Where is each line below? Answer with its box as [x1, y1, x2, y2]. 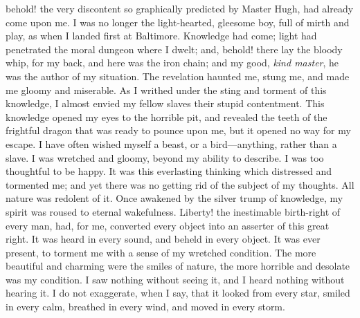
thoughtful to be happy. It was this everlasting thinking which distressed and [6, 164, 332, 178]
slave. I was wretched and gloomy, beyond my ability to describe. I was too [6, 150, 324, 165]
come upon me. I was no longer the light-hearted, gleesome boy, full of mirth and [6, 15, 350, 29]
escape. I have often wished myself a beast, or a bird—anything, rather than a [6, 136, 337, 151]
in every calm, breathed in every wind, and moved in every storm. [6, 299, 285, 314]
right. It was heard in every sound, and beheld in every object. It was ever [6, 232, 321, 246]
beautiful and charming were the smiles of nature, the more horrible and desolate [6, 259, 350, 273]
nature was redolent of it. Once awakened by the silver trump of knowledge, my [6, 191, 343, 205]
